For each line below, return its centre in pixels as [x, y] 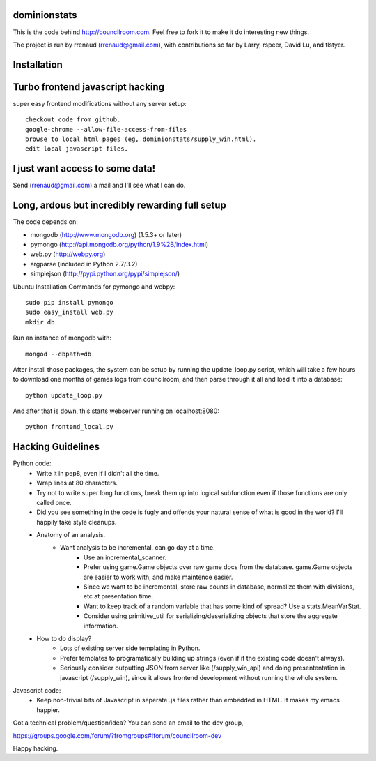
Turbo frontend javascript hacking [89, 87]
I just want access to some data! [84, 168]
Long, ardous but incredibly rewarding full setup [119, 205]
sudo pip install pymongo [70, 302]
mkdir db [40, 322]
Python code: [32, 463]
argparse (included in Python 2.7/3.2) [84, 264]
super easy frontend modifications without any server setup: [100, 103]
